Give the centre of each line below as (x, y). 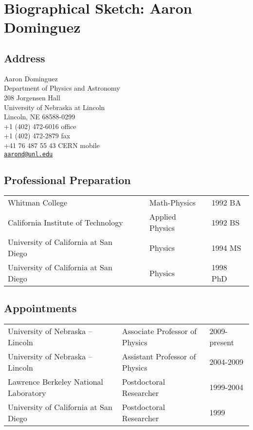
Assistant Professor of (159, 356)
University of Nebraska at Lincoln (54, 107)
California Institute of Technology (65, 222)
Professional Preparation (67, 179)
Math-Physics (173, 203)
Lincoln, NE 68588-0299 (40, 117)
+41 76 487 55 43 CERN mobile (52, 145)
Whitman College (38, 203)
